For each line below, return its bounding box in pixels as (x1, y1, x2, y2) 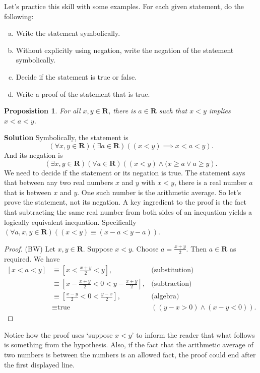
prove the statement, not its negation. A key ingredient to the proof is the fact (4, 197, 246, 207)
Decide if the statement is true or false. (16, 71, 137, 82)
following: (4, 11, 34, 21)
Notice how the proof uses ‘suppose (4, 329, 113, 340)
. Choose (132, 243, 159, 254)
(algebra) (151, 293, 179, 300)
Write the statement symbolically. (16, 28, 120, 38)
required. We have (4, 253, 60, 264)
